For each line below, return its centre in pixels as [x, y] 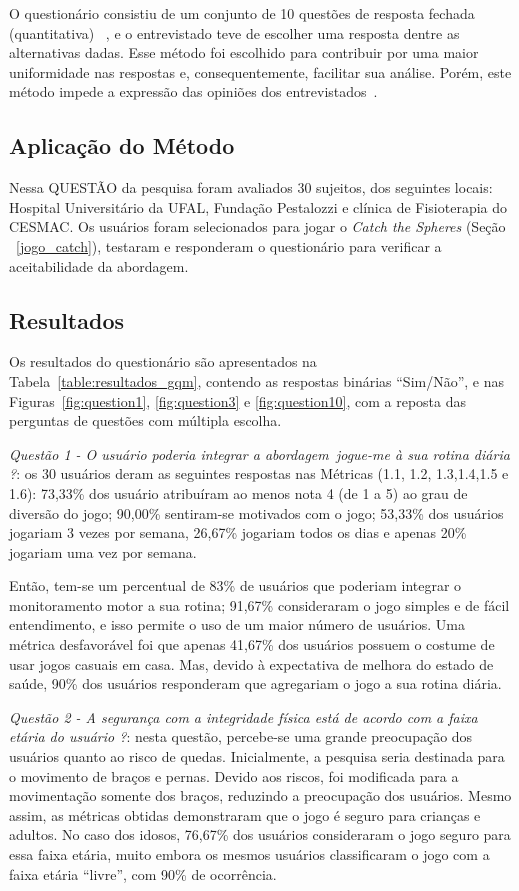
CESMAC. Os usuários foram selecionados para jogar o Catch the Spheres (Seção [257, 226]
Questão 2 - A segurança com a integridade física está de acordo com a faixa [243, 716]
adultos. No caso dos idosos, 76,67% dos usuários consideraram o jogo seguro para [260, 834]
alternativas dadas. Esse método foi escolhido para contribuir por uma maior [244, 52]
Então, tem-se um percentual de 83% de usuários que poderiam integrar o [235, 585]
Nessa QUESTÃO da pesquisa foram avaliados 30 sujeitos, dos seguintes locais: [251, 187]
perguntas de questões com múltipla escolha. [145, 420]
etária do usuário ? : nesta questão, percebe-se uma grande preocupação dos [241, 736]
